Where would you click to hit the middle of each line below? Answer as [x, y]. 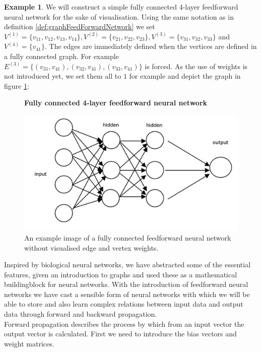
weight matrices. [29, 343]
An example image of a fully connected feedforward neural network [128, 237]
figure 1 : [17, 85]
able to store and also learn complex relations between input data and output [124, 304]
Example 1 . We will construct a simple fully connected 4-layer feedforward [121, 7]
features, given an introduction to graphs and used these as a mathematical [121, 274]
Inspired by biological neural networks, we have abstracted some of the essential [127, 265]
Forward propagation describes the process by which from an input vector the [124, 324]
